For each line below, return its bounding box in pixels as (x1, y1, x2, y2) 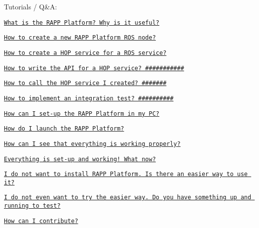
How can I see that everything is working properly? (4, 140, 181, 147)
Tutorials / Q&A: (4, 1, 57, 11)
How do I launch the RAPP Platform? (4, 125, 124, 133)
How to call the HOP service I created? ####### (4, 80, 167, 87)
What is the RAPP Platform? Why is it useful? (4, 19, 159, 26)
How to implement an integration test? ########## (4, 94, 174, 102)
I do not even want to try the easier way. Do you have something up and (4, 194, 252, 201)
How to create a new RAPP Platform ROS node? (4, 34, 156, 42)
